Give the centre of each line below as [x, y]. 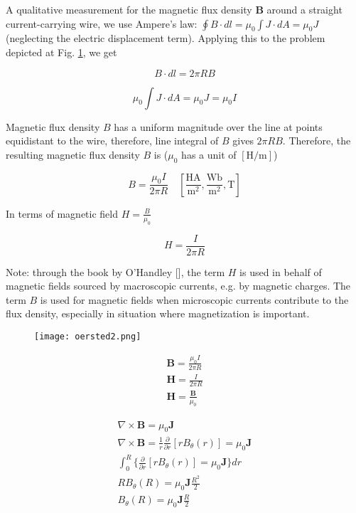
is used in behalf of [281, 271]
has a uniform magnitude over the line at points [218, 126]
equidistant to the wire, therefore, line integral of [112, 141]
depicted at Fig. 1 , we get [61, 52]
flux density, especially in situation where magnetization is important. [158, 313]
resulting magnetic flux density [73, 154]
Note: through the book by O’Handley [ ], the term [115, 271]
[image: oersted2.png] [88, 337]
